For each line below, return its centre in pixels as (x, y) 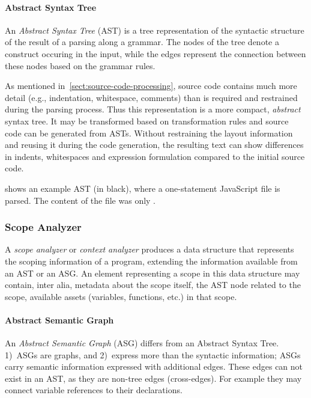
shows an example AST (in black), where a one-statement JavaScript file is (143, 188)
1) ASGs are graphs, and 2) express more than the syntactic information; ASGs (153, 354)
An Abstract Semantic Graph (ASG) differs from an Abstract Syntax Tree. (142, 343)
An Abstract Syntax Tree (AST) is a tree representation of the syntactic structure (155, 30)
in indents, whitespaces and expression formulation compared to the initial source (155, 156)
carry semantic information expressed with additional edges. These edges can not (154, 366)
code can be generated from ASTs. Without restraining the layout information (149, 133)
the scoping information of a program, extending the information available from (151, 261)
